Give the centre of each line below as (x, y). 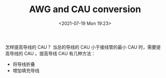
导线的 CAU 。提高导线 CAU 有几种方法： (53, 53)
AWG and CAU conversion (85, 9)
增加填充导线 (26, 70)
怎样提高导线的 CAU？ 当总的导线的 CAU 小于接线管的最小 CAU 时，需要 (81, 47)
